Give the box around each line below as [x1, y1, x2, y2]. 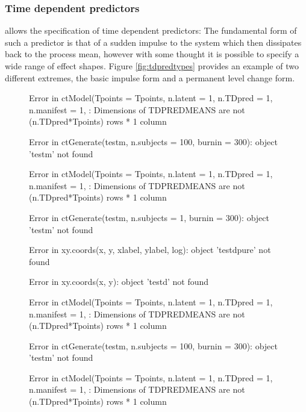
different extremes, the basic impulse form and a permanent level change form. [5, 71, 295, 84]
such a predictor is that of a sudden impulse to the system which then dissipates [5, 36, 302, 48]
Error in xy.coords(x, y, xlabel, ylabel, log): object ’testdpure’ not [29, 243, 271, 256]
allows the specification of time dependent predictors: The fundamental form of [5, 24, 297, 37]
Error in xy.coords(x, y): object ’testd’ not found [29, 275, 209, 288]
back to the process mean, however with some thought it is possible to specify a [5, 48, 299, 60]
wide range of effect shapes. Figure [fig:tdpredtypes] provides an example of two [5, 60, 299, 72]
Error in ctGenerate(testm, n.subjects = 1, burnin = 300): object [29, 211, 269, 223]
